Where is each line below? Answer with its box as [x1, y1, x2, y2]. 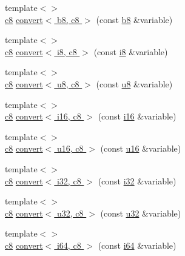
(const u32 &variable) [100, 206, 181, 219]
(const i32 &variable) [98, 174, 177, 187]
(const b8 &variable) [96, 13, 173, 25]
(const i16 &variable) [98, 110, 177, 123]
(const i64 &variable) [98, 238, 177, 251]
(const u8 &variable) [96, 77, 173, 90]
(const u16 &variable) [100, 142, 181, 155]
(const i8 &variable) [93, 45, 168, 58]
